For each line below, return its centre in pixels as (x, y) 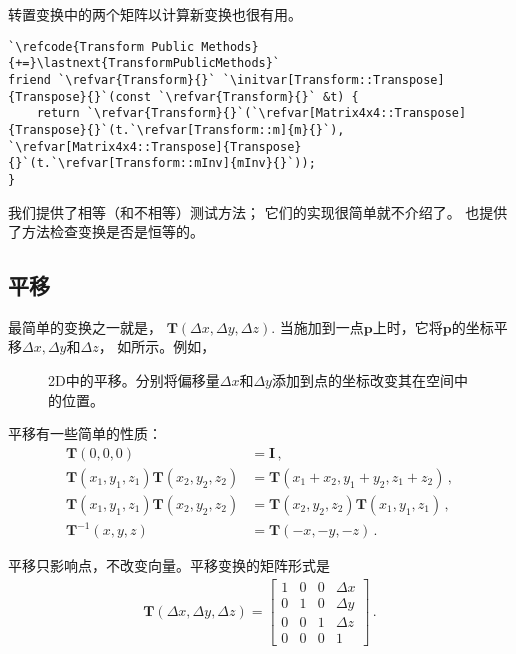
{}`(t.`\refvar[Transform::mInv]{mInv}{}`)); (162, 163)
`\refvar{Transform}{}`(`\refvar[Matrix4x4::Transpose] (276, 113)
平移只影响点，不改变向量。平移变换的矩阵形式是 (169, 565)
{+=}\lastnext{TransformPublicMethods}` (144, 63)
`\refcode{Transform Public (101, 46)
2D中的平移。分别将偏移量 (134, 380)
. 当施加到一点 (317, 326)
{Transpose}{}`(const (80, 96)
